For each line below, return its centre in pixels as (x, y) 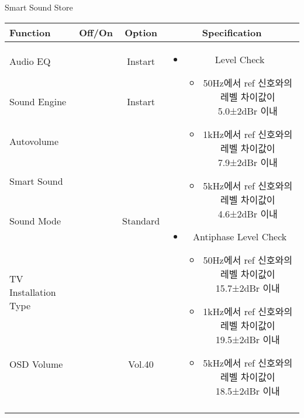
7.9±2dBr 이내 (248, 162)
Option (141, 32)
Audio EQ (30, 61)
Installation (33, 292)
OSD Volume (36, 364)
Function (30, 32)
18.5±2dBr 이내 (248, 391)
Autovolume (34, 141)
